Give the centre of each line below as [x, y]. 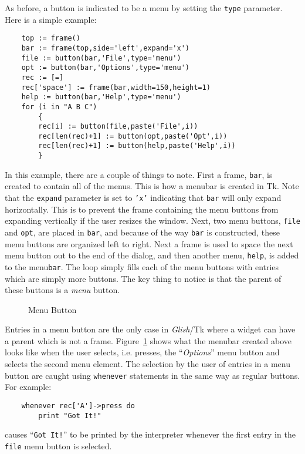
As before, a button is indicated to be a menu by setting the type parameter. [144, 8]
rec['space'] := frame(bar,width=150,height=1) [116, 87]
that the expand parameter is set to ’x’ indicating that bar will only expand [143, 198]
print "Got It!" [70, 416]
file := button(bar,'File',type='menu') [101, 58]
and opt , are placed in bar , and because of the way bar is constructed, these [142, 232]
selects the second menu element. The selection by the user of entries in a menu [148, 364]
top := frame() [51, 38]
